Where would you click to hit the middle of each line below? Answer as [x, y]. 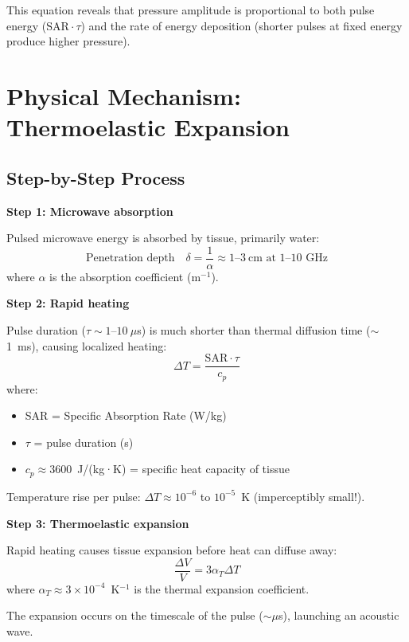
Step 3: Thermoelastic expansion [98, 523]
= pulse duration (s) [84, 442]
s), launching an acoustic [339, 615]
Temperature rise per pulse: [74, 496]
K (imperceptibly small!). [303, 496]
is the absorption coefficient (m [125, 276]
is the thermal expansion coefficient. [222, 588]
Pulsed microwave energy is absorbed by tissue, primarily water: [163, 238]
